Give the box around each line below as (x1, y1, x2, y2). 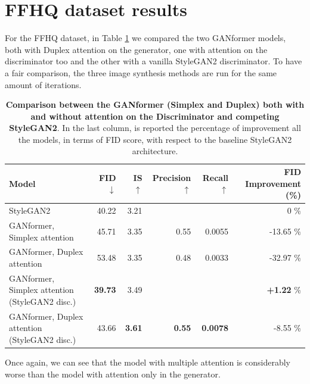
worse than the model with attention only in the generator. (5, 367, 221, 380)
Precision (152, 171, 191, 183)
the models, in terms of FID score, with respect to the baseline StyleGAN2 (18, 133, 292, 145)
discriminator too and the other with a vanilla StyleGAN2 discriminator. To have (5, 55, 302, 67)
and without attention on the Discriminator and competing (30, 110, 280, 122)
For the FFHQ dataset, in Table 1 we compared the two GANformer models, (5, 32, 286, 44)
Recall (202, 171, 229, 183)
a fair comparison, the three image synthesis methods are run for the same (5, 66, 277, 79)
